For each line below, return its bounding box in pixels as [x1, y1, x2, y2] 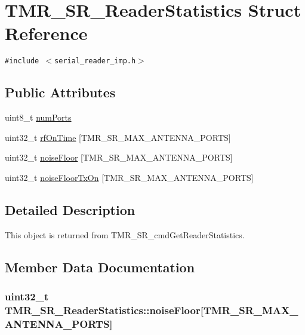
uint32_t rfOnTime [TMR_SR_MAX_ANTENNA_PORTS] [5, 131, 231, 143]
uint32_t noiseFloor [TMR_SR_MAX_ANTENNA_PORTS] [5, 151, 233, 164]
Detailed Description [5, 200, 135, 219]
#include [5, 57, 39, 66]
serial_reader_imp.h [54, 57, 136, 66]
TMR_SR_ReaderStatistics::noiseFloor [5, 302, 201, 317]
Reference [5, 21, 88, 45]
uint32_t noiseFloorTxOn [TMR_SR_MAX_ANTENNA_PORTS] [5, 171, 254, 183]
